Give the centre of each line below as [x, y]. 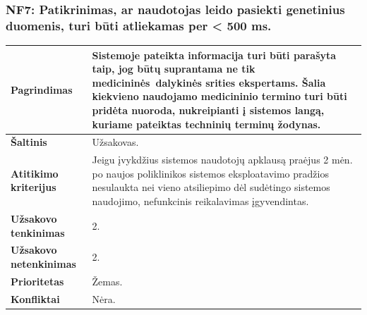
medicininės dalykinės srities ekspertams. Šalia [209, 82]
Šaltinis [29, 142]
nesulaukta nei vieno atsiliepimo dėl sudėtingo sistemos [211, 187]
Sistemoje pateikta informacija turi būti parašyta [214, 55]
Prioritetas [37, 281]
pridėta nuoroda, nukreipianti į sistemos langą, [208, 110]
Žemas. [107, 281]
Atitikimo [35, 173]
